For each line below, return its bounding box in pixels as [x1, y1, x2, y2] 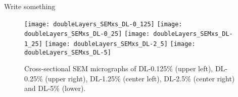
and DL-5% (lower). [24, 83, 86, 93]
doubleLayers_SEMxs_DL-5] [24, 48, 111, 56]
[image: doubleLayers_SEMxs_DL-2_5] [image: [44, 40, 196, 47]
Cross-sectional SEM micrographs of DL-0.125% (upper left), [24, 63, 213, 74]
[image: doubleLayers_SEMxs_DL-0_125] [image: [24, 20, 182, 28]
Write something [4, 1, 56, 11]
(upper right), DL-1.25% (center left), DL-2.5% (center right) [45, 73, 235, 83]
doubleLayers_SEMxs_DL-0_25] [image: [24, 30, 150, 38]
